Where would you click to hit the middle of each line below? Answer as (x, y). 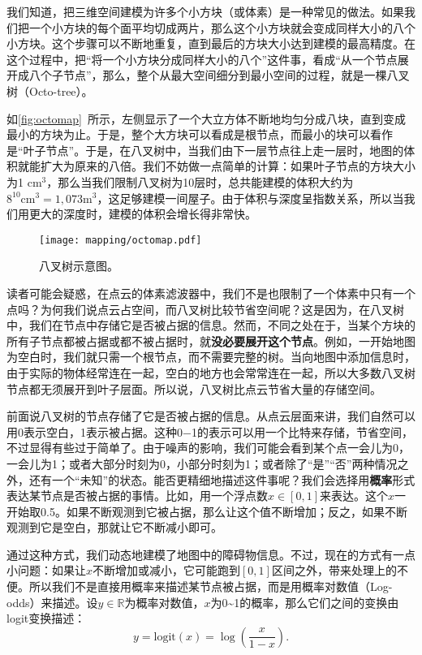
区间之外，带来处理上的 (334, 570)
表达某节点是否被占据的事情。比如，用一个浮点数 (137, 496)
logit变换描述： (46, 618)
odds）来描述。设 (52, 602)
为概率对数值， (164, 602)
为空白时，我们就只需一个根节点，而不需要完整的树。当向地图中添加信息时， (211, 357)
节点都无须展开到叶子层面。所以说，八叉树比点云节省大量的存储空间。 (194, 388)
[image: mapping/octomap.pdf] (121, 240)
